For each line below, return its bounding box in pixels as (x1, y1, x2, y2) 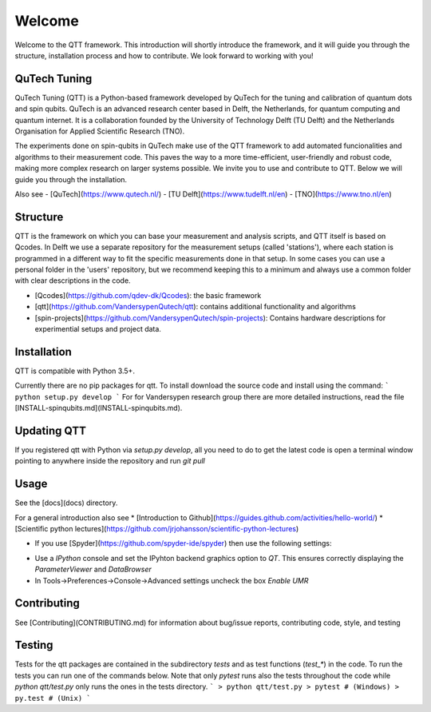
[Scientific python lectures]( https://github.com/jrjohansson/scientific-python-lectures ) (14, 524, 299, 534)
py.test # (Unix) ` (14, 694, 91, 702)
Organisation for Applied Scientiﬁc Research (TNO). (14, 126, 185, 136)
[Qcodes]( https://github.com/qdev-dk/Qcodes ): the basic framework (34, 290, 262, 300)
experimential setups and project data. (34, 324, 161, 333)
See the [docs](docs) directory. (14, 498, 118, 507)
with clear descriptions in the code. (14, 276, 131, 285)
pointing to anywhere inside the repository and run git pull (14, 456, 205, 466)
